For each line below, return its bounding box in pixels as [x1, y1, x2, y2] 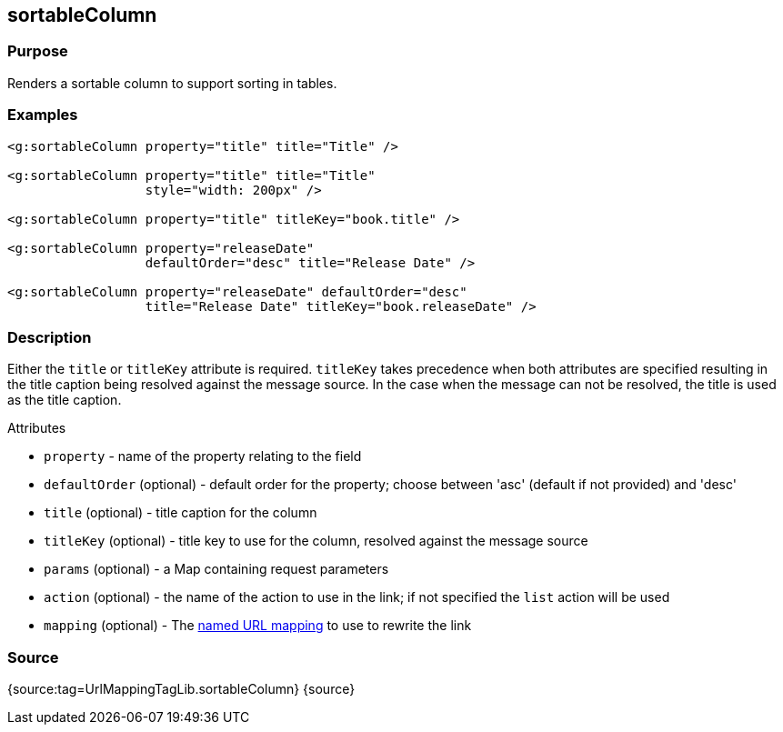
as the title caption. [7, 392, 122, 408]
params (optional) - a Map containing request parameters [44, 561, 389, 577]
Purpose [7, 42, 68, 61]
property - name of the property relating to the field [44, 448, 362, 465]
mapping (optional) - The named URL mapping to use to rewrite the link [44, 617, 472, 634]
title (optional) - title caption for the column [44, 505, 317, 521]
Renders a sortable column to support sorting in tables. [7, 75, 337, 91]
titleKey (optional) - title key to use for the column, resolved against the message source [44, 533, 588, 549]
